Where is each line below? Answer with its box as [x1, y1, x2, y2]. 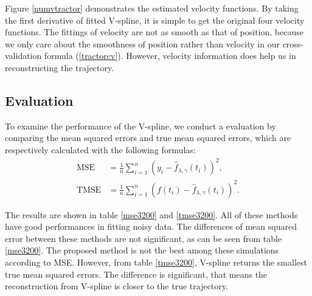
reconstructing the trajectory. [5, 61, 114, 74]
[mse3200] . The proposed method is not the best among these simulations [5, 244, 279, 256]
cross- [282, 37, 304, 50]
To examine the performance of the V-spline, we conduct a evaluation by [5, 119, 276, 132]
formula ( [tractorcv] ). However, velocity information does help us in [44, 49, 296, 62]
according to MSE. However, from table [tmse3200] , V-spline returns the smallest [5, 255, 307, 268]
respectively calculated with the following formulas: [5, 143, 196, 156]
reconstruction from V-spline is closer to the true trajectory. [5, 280, 228, 292]
